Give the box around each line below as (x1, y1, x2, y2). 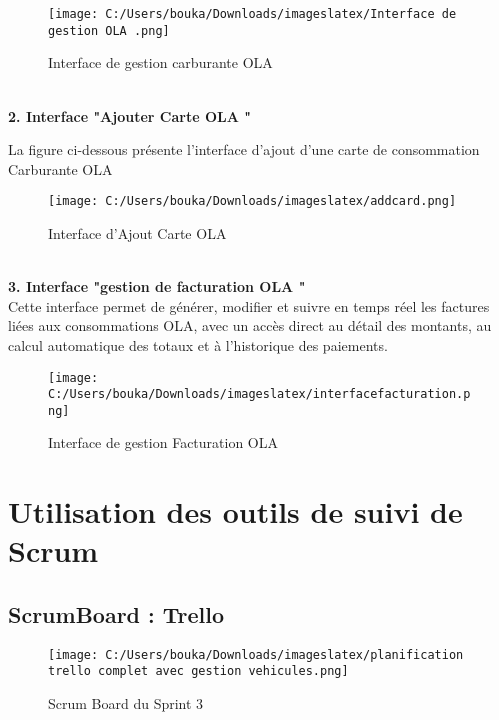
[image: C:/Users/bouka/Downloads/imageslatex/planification (48, 647, 464, 662)
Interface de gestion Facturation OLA (48, 432, 278, 453)
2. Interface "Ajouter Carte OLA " (8, 105, 251, 126)
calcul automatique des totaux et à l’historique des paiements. (8, 334, 388, 355)
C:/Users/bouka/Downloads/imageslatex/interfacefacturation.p (48, 387, 471, 402)
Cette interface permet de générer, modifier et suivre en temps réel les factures (8, 295, 490, 316)
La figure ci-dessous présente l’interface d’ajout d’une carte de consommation (8, 139, 480, 160)
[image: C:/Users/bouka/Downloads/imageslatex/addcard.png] (48, 194, 457, 209)
